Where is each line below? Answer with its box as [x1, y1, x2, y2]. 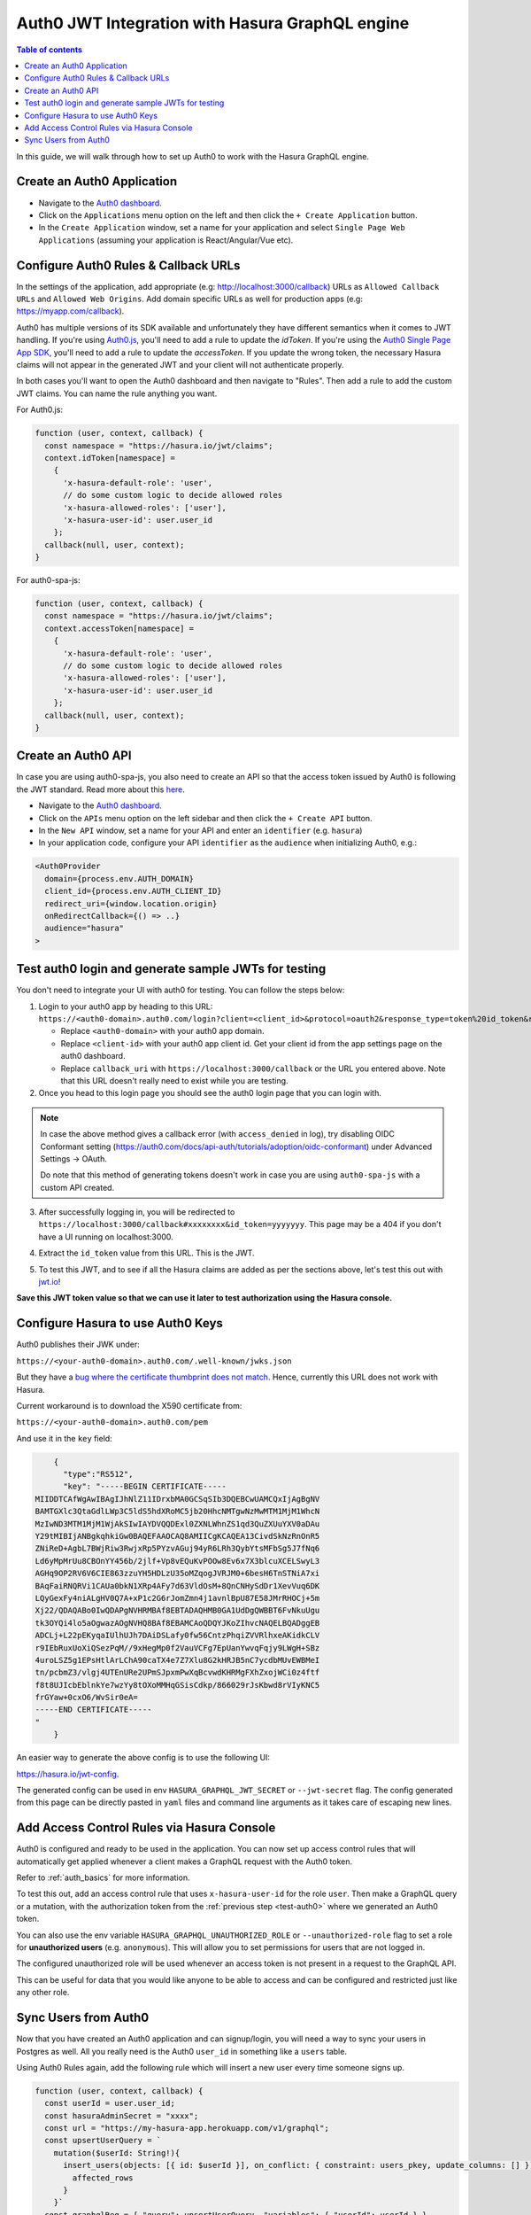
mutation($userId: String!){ [53, 2148, 181, 2157]
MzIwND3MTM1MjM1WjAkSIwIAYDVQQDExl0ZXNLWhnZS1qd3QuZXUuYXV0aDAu [35, 1519, 320, 1528]
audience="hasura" [44, 923, 124, 934]
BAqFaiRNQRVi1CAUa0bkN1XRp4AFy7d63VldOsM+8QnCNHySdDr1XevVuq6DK [35, 1581, 320, 1590]
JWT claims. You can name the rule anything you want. [16, 388, 218, 399]
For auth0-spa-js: [16, 575, 81, 586]
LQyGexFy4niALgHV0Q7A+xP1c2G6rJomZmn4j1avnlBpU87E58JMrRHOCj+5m [35, 1593, 320, 1603]
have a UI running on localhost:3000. [38, 1232, 174, 1242]
